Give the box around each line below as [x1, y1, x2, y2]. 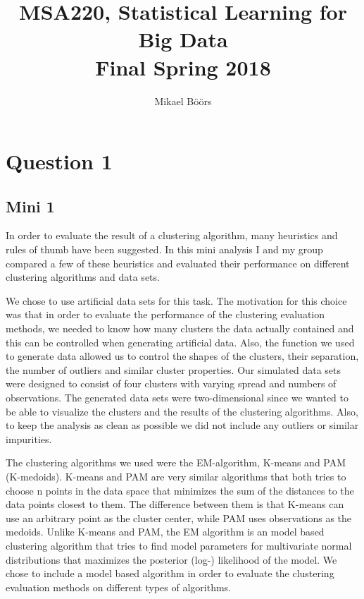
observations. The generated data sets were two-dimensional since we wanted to [6, 390, 349, 405]
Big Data [138, 25, 228, 54]
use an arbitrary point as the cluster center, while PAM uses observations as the [6, 510, 352, 525]
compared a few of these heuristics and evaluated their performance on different [6, 255, 350, 270]
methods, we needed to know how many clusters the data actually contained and [6, 321, 354, 336]
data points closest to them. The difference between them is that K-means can [6, 497, 344, 512]
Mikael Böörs [154, 93, 212, 108]
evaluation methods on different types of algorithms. [6, 579, 231, 594]
